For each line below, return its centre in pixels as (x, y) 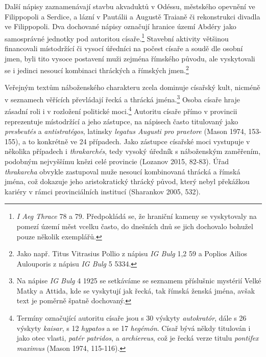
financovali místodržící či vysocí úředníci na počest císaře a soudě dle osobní (124, 48)
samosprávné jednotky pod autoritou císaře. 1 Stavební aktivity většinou (117, 37)
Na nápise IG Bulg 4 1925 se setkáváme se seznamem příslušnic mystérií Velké (139, 281)
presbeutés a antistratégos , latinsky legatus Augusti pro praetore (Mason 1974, (125, 131)
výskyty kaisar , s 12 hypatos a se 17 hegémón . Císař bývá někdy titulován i (134, 328)
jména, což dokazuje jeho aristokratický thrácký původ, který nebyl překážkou (127, 181)
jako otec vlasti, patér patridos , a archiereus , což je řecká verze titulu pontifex (138, 338)
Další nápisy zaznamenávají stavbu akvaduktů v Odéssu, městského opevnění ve (130, 6)
